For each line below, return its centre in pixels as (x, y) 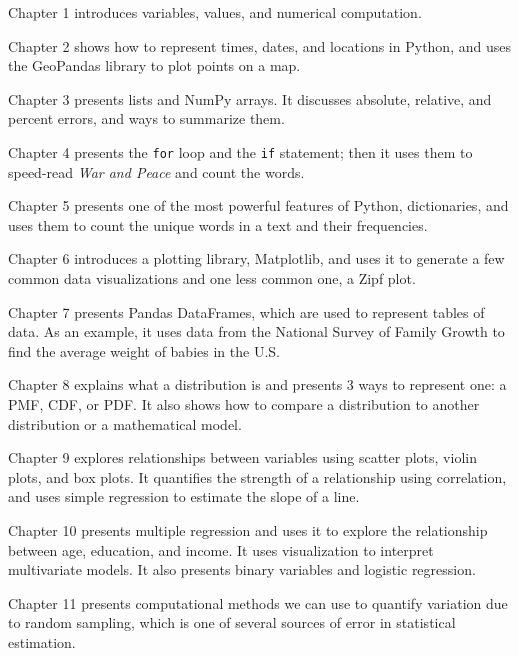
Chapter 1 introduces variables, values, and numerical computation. (215, 12)
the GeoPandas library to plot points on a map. (154, 65)
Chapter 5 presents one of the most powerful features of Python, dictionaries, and (258, 205)
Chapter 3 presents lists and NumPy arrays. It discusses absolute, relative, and (250, 98)
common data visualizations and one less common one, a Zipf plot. (212, 278)
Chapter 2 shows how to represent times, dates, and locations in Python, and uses (259, 45)
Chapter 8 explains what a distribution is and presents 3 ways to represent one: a (257, 384)
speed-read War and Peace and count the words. (156, 171)
